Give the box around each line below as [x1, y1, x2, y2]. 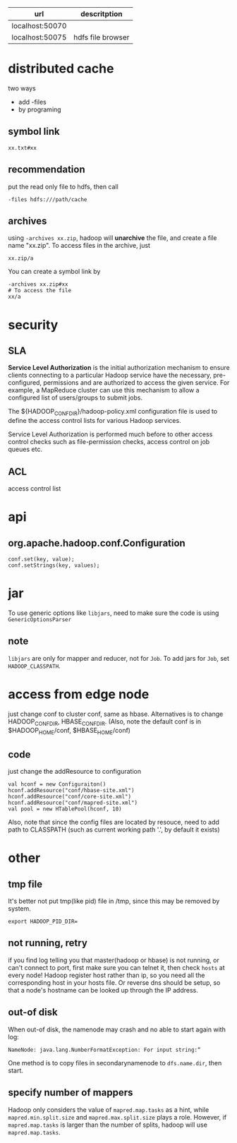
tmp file [8, 878, 43, 890]
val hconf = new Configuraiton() [8, 781, 107, 788]
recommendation [8, 164, 85, 176]
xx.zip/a [8, 255, 34, 262]
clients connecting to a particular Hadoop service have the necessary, [8, 371, 212, 380]
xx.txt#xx [8, 144, 37, 151]
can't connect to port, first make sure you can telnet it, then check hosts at [8, 963, 225, 971]
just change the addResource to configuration [8, 767, 142, 776]
